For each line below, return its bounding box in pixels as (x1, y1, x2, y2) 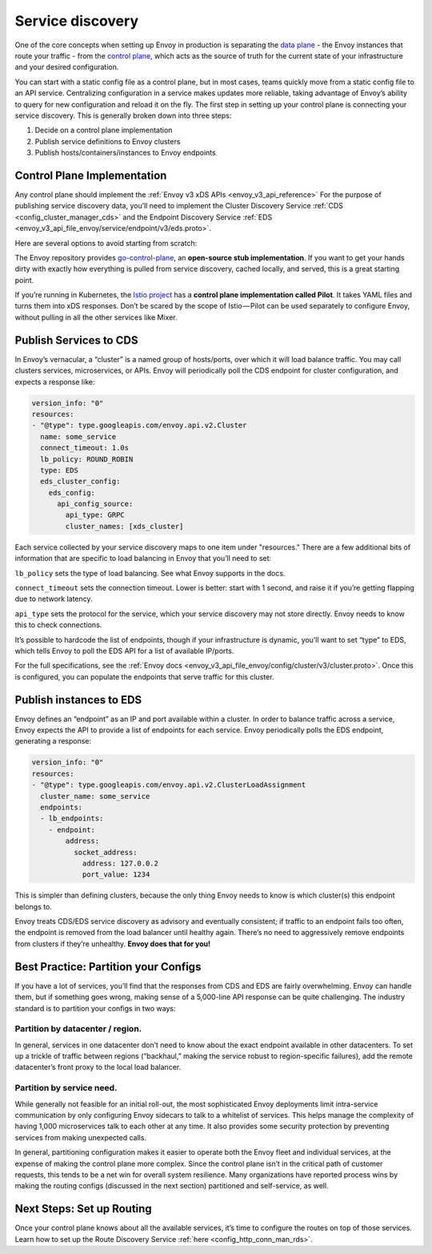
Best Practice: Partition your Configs (14, 960, 202, 974)
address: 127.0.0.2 (82, 858, 159, 868)
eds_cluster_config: (40, 477, 121, 486)
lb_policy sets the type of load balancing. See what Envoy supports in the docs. (14, 568, 286, 578)
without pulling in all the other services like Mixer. (14, 312, 178, 322)
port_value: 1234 (82, 870, 150, 879)
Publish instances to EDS (14, 693, 142, 707)
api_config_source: (57, 499, 134, 509)
